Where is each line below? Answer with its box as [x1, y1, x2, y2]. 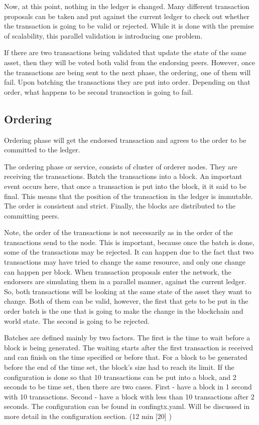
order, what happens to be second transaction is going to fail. [4, 86, 193, 97]
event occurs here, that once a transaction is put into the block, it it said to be [4, 180, 247, 191]
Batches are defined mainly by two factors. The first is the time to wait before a [4, 332, 250, 343]
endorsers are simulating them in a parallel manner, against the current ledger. [4, 276, 246, 287]
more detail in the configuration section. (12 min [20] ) [4, 410, 172, 421]
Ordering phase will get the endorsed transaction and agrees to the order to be [4, 134, 246, 145]
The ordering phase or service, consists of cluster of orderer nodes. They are [4, 161, 237, 171]
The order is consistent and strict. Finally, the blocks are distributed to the [4, 200, 235, 211]
